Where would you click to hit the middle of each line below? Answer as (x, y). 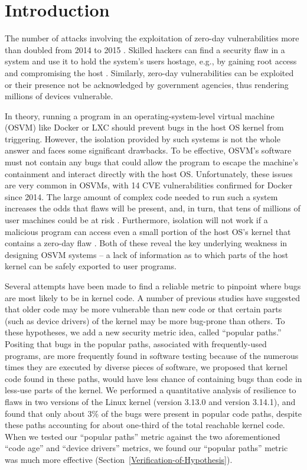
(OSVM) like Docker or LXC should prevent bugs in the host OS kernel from (144, 127)
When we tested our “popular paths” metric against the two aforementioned (143, 436)
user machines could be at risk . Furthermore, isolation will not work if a (136, 220)
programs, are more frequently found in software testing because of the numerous (152, 355)
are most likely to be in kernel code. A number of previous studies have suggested (152, 297)
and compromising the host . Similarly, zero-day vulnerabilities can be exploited (149, 72)
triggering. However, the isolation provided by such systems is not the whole (143, 138)
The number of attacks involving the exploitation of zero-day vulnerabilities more (152, 38)
